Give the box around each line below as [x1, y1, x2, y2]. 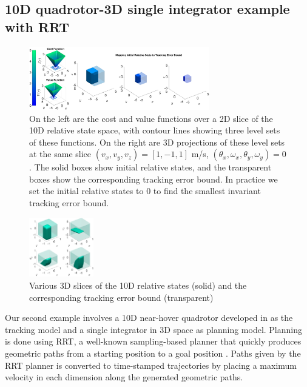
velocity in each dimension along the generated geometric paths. [5, 371, 243, 383]
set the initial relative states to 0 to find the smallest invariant [29, 184, 261, 197]
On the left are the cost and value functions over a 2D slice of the [29, 112, 273, 124]
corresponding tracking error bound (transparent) [29, 291, 214, 303]
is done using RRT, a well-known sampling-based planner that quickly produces [5, 335, 302, 348]
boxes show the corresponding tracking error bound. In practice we [29, 172, 278, 185]
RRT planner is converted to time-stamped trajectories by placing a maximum [5, 358, 297, 371]
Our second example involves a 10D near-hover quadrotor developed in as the [5, 311, 293, 324]
